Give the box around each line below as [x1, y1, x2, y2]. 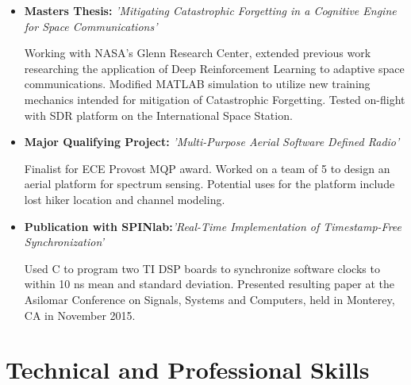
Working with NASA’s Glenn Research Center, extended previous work [24, 44, 371, 61]
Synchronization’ [24, 233, 105, 250]
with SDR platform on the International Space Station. [24, 106, 293, 123]
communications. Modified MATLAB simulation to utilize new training [24, 75, 371, 92]
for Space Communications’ [24, 17, 158, 34]
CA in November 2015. [24, 306, 136, 323]
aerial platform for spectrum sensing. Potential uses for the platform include [24, 175, 395, 192]
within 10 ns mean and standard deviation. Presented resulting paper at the [24, 275, 394, 292]
